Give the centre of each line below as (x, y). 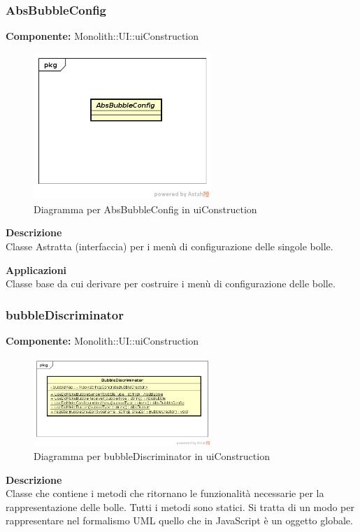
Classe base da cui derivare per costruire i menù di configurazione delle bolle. (171, 283)
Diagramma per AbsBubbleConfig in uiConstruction (145, 209)
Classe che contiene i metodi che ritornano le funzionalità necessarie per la (165, 493)
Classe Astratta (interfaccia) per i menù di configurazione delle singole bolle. (170, 246)
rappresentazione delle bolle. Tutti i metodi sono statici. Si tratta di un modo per (180, 506)
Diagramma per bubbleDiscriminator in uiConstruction (152, 455)
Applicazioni (36, 269)
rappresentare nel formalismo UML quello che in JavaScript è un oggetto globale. (179, 520)
